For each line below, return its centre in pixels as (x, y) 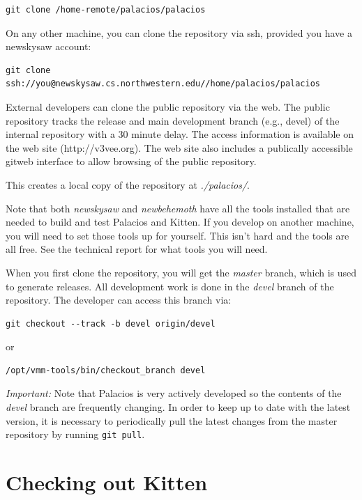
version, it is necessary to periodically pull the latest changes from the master (172, 420)
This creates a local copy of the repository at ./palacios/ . (128, 184)
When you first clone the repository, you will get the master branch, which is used (181, 272)
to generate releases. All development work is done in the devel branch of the (170, 286)
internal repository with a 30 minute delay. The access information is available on (180, 134)
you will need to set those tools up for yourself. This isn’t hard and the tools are (178, 235)
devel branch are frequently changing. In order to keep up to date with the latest (178, 407)
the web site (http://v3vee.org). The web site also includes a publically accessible (179, 147)
